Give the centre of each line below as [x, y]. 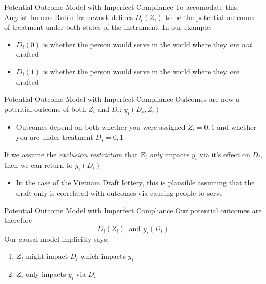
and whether [237, 127]
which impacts [103, 256]
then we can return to [38, 165]
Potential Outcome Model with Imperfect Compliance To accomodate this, [122, 7]
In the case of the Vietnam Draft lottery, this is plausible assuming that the [135, 183]
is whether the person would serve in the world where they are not [147, 44]
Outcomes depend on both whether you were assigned [101, 127]
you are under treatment [55, 137]
